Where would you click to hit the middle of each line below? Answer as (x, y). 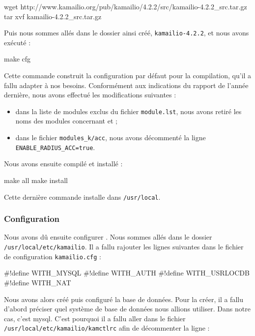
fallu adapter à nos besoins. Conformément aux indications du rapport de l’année (126, 85)
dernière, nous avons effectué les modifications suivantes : (90, 95)
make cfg (17, 59)
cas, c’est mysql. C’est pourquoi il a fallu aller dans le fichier (95, 318)
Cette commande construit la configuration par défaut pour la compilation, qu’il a (128, 76)
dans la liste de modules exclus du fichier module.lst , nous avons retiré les (128, 111)
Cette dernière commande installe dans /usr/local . (82, 197)
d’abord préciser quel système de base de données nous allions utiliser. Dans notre (127, 309)
